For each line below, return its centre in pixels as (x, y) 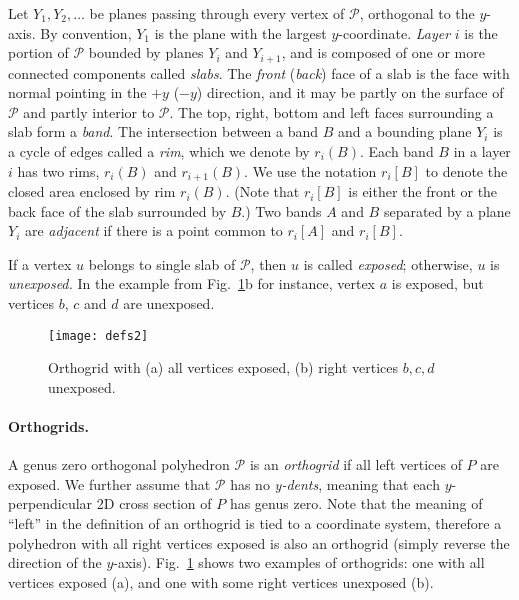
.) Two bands (281, 210)
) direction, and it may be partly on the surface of (350, 92)
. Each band (396, 151)
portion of (38, 52)
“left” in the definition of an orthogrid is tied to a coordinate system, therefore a (255, 523)
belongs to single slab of (162, 263)
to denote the (466, 170)
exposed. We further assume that (109, 483)
